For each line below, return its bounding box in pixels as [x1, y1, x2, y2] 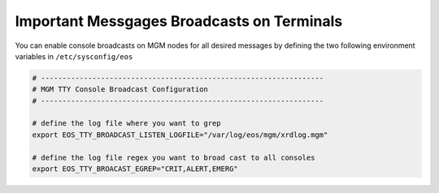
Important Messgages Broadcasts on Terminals [15, 12, 343, 30]
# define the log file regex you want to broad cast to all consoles [32, 152, 315, 162]
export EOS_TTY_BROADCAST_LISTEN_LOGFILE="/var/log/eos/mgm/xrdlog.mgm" [32, 130, 328, 139]
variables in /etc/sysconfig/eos [15, 51, 133, 61]
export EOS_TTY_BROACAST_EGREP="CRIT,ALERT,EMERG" [32, 165, 239, 174]
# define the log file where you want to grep [32, 118, 221, 128]
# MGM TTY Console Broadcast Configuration [32, 85, 209, 94]
